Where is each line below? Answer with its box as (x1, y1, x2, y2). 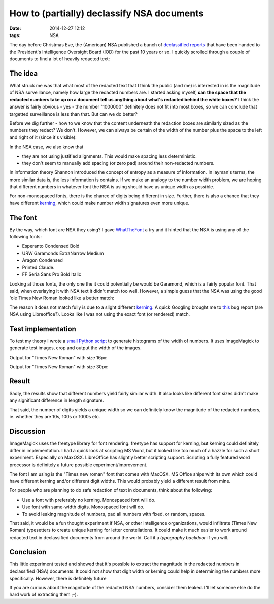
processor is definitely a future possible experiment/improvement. (9, 461, 148, 468)
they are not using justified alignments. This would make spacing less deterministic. (22, 153, 197, 159)
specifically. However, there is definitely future (9, 575, 107, 581)
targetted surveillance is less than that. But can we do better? (9, 111, 138, 117)
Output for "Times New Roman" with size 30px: (9, 364, 109, 370)
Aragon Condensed (22, 257, 63, 263)
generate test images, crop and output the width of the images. (9, 345, 142, 351)
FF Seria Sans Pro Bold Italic (22, 271, 81, 277)
